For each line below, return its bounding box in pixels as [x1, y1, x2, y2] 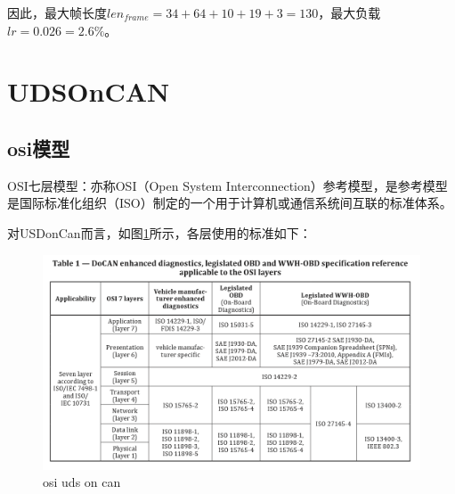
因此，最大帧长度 [7, 4, 107, 21]
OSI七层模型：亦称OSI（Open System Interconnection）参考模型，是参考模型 [7, 176, 448, 194]
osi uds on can [43, 473, 121, 491]
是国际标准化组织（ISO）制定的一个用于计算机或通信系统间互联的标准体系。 [7, 193, 452, 212]
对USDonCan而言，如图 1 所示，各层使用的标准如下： [7, 223, 312, 242]
